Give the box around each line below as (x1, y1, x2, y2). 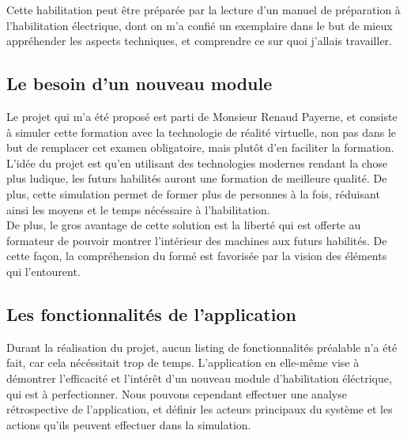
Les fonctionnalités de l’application (6, 301, 296, 326)
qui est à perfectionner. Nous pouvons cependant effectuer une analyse (6, 385, 347, 402)
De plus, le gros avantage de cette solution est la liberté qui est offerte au (6, 217, 361, 233)
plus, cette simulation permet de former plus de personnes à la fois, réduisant (6, 185, 380, 202)
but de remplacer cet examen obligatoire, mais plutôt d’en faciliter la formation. (6, 139, 394, 156)
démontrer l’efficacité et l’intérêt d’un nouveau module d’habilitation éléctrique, (6, 369, 392, 386)
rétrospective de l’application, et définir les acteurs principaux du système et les (6, 401, 393, 417)
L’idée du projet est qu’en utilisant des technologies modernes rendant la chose (6, 154, 388, 171)
